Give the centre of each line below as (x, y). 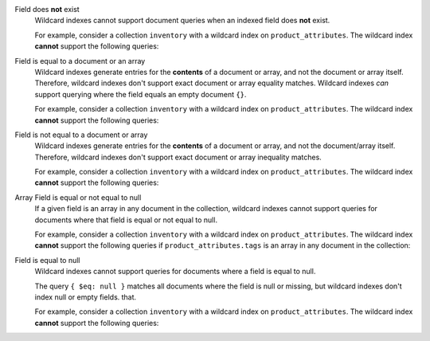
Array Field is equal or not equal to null (78, 197)
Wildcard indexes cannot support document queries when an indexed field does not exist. (182, 21)
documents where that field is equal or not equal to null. (126, 220)
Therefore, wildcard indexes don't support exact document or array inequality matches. (178, 157)
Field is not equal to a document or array (81, 135)
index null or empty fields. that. (86, 297)
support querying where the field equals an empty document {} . (141, 94)
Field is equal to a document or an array (80, 61)
